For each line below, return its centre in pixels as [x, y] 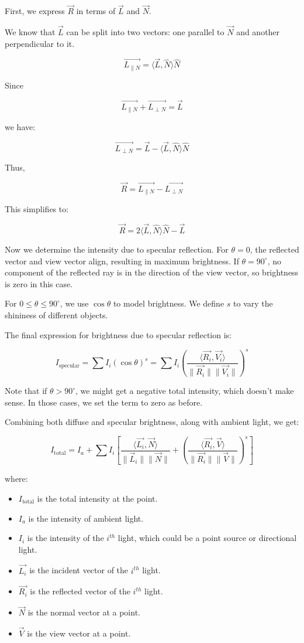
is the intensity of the [65, 538]
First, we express [35, 11]
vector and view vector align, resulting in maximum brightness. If [122, 261]
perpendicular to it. [40, 43]
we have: [20, 127]
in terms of [96, 11]
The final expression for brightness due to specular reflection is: [118, 334]
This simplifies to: [37, 209]
